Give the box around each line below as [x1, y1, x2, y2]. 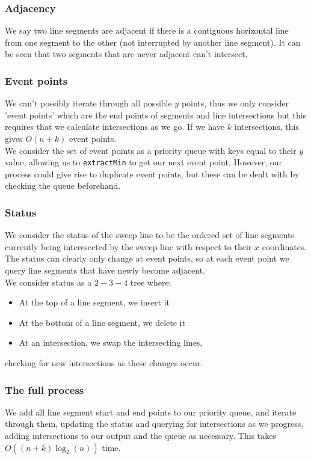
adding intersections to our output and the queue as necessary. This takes [5, 429, 276, 441]
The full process [5, 382, 84, 397]
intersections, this [234, 120, 299, 133]
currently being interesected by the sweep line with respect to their [5, 240, 252, 253]
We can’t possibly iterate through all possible [5, 97, 172, 109]
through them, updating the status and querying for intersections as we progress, [5, 417, 304, 430]
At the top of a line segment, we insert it [19, 296, 170, 308]
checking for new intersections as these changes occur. [5, 357, 203, 369]
